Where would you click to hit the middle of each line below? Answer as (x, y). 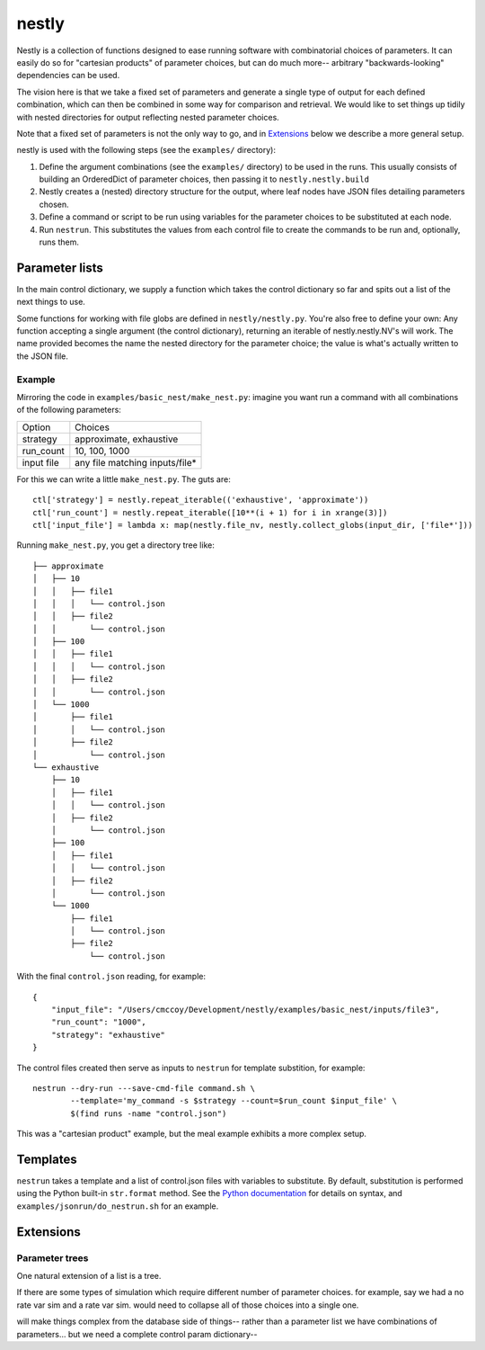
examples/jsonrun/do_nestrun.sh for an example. (118, 1206)
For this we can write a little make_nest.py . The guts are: (123, 479)
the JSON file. (43, 356)
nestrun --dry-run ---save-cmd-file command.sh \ (144, 1088)
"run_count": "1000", (99, 1022)
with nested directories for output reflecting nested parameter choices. (148, 117)
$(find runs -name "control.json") (149, 1113)
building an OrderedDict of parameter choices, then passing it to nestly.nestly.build (204, 179)
